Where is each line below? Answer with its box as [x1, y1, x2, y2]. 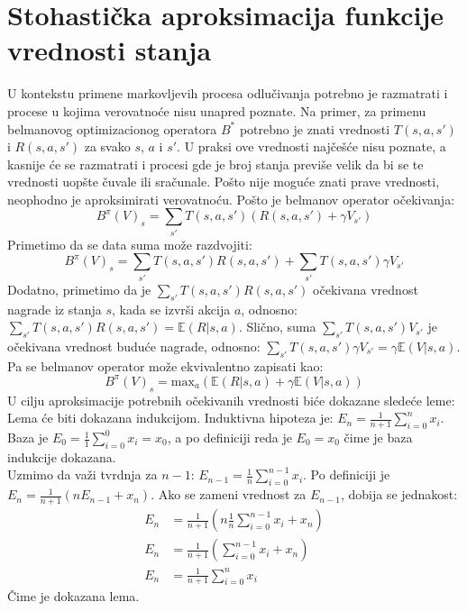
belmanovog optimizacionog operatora [7, 119, 217, 138]
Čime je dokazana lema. [7, 587, 140, 606]
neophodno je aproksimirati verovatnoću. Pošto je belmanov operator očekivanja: [7, 189, 455, 208]
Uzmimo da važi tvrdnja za [7, 465, 158, 484]
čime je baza [343, 428, 413, 447]
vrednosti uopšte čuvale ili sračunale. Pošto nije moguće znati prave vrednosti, [7, 172, 440, 191]
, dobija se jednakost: [340, 485, 458, 504]
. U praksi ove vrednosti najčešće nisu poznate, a [177, 137, 446, 156]
